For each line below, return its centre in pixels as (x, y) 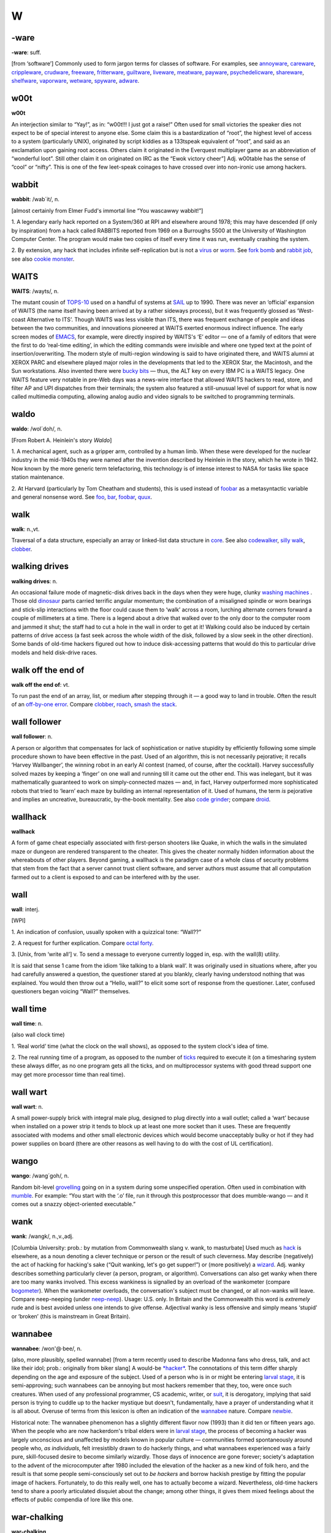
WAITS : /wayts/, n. (35, 291)
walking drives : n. (34, 581)
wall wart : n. (27, 1106)
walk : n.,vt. (25, 529)
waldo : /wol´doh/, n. (37, 429)
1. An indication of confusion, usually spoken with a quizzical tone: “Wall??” (106, 931)
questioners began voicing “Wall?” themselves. (71, 991)
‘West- (305, 311)
